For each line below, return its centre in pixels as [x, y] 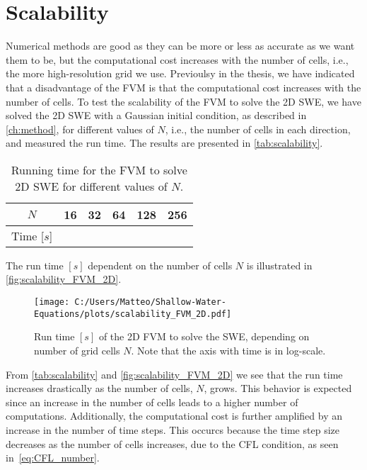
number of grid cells [77, 350]
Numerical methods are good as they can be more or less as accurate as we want [180, 46]
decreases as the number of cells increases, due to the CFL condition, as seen [172, 443]
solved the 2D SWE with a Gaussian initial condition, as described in [156, 115]
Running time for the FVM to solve [99, 169]
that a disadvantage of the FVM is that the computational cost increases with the [183, 87]
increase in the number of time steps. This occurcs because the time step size [173, 429]
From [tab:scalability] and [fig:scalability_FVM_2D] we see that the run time [174, 374]
